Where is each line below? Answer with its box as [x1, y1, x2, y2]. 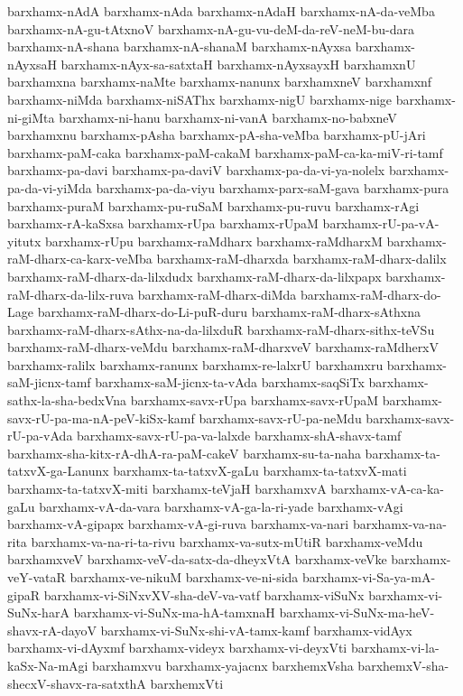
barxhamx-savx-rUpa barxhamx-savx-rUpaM [130, 391, 379, 410]
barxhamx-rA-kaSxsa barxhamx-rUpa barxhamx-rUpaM [7, 214, 319, 233]
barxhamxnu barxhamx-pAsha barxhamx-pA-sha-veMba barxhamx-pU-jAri [7, 125, 426, 144]
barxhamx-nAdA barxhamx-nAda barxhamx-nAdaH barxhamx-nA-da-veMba [7, 2, 435, 20]
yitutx [7, 231, 42, 250]
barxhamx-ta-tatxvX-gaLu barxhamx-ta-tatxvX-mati [113, 461, 407, 480]
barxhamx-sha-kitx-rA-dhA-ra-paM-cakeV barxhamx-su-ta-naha [7, 443, 361, 462]
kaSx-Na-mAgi [7, 655, 88, 674]
